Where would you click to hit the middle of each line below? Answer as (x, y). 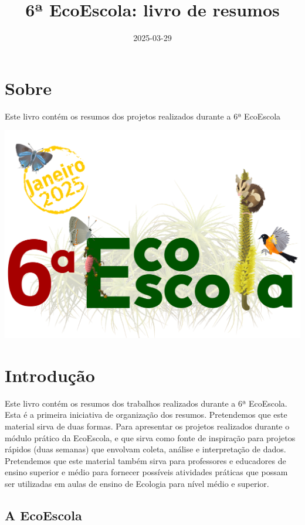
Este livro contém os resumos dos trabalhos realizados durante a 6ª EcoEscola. (146, 403)
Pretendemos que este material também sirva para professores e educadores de (145, 460)
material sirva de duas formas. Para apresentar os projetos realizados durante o (147, 426)
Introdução (50, 375)
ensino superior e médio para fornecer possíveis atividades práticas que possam (146, 472)
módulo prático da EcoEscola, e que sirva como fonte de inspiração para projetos (150, 437)
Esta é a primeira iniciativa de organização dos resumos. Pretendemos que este (146, 415)
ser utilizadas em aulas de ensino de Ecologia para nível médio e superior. (137, 483)
